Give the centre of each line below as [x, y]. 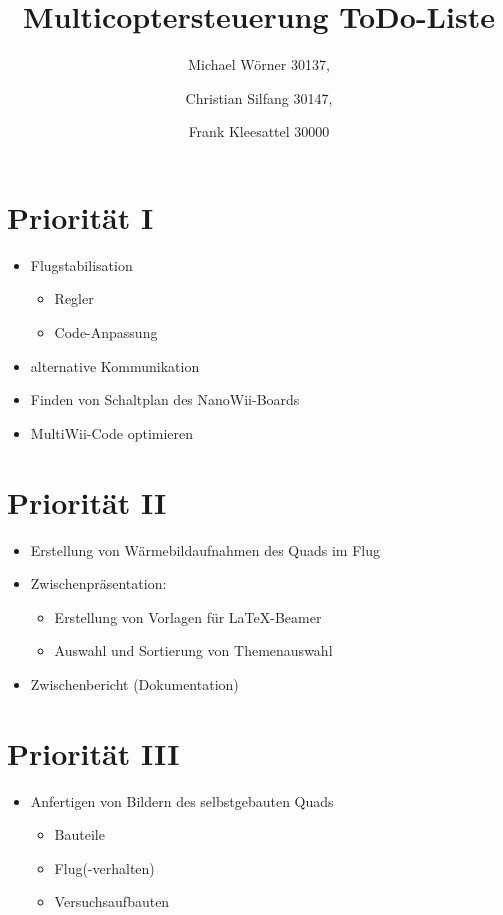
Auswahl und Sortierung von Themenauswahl [193, 650]
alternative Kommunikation [115, 365]
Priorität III [93, 752]
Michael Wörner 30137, [259, 64]
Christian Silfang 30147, [259, 97]
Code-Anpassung [106, 332]
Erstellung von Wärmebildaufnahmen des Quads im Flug [205, 549]
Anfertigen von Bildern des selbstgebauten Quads [182, 800]
